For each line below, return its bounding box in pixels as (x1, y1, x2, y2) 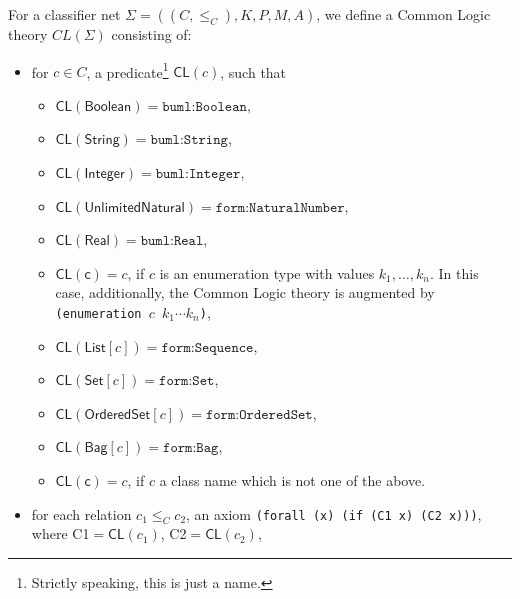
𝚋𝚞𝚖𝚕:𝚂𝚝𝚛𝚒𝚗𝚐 (150, 133, 228, 148)
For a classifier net (8, 4, 121, 24)
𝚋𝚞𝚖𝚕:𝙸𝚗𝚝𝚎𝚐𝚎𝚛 (155, 167, 241, 182)
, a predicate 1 (86, 58, 169, 82)
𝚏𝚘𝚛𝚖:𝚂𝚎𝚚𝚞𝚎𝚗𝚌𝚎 (161, 340, 254, 355)
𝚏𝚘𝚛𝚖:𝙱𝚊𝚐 (163, 441, 219, 456)
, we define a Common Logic (316, 4, 491, 24)
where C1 (31, 523, 90, 544)
